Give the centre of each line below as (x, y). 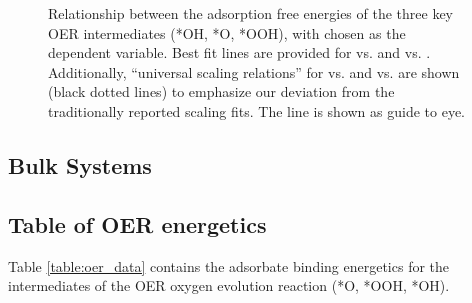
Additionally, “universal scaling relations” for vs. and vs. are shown (254, 71)
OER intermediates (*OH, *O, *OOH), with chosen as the (227, 32)
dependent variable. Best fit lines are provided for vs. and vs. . (239, 52)
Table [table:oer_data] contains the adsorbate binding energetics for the (229, 265)
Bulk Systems (80, 164)
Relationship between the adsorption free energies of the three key (251, 13)
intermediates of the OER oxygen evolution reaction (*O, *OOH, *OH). (229, 285)
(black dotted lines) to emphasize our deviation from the (221, 91)
